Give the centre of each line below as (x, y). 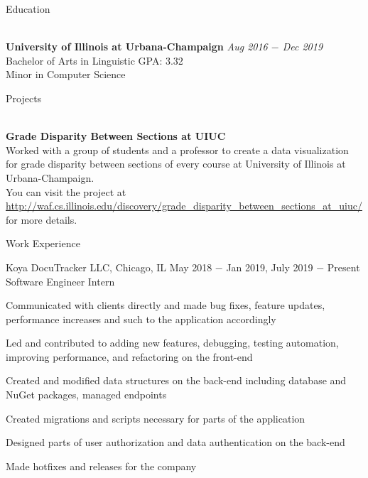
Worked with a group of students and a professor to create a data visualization (177, 150)
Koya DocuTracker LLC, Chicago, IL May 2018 (109, 267)
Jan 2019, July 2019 (270, 267)
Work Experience (43, 243)
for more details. (42, 219)
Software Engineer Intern (60, 281)
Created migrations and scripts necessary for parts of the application (156, 418)
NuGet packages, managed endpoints (86, 395)
